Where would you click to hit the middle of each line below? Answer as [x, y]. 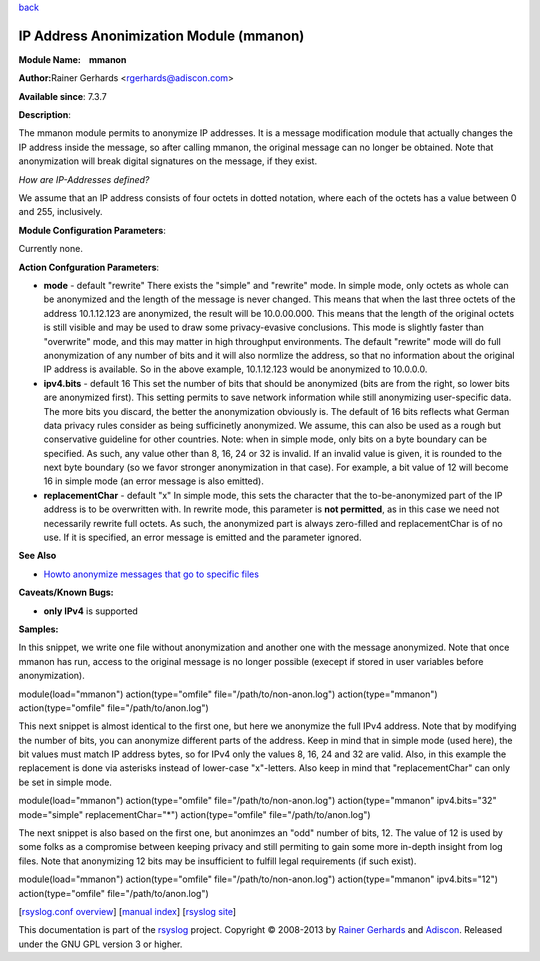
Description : [45, 115]
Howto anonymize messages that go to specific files [151, 574]
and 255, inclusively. [60, 212]
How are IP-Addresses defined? [84, 179]
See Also [37, 556]
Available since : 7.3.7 [62, 96]
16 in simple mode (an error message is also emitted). [153, 481]
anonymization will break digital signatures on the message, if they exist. [168, 161]
